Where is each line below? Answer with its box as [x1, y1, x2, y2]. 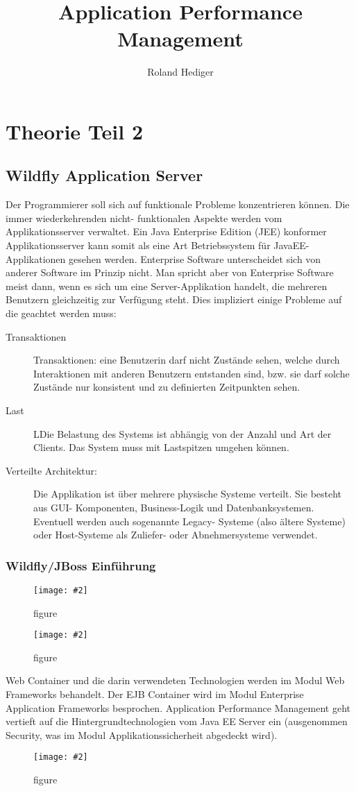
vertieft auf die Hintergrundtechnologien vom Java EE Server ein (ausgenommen [6, 714, 348, 729]
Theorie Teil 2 [6, 117, 143, 145]
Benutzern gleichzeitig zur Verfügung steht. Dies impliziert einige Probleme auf [6, 292, 342, 307]
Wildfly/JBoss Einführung [6, 556, 156, 574]
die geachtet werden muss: [6, 306, 117, 321]
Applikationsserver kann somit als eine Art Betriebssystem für [6, 238, 271, 253]
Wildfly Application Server [6, 164, 203, 186]
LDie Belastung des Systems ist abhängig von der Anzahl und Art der [33, 426, 332, 441]
